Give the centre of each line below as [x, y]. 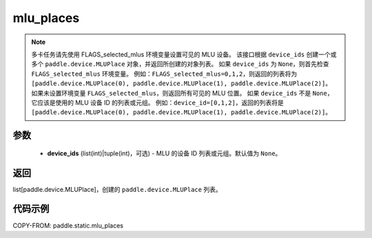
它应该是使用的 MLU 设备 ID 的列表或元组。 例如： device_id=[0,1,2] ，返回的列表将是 [157, 102]
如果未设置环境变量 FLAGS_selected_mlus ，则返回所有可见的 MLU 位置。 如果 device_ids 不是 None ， [182, 93]
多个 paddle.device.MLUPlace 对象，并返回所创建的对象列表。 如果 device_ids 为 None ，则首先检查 [180, 64]
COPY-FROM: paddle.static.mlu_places [68, 225]
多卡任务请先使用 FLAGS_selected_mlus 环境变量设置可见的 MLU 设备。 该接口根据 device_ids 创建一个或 [184, 54]
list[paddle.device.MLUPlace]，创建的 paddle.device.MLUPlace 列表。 [117, 189]
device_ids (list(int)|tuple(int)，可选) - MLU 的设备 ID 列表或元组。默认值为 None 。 [164, 153]
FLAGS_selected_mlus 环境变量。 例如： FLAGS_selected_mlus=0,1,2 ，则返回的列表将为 [164, 74]
